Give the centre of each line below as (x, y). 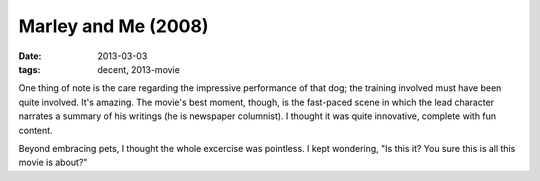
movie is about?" (53, 162)
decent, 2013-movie (138, 69)
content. (36, 130)
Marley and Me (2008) (113, 26)
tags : (29, 69)
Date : (30, 56)
